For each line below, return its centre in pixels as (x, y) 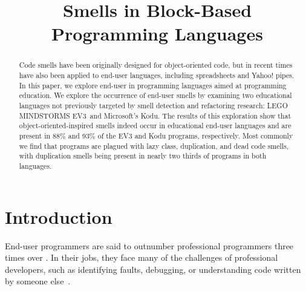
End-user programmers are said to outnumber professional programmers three (149, 245)
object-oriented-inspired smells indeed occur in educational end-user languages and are (155, 126)
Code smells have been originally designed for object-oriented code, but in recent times (156, 65)
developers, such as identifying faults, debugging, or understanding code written (153, 269)
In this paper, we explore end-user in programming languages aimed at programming (153, 85)
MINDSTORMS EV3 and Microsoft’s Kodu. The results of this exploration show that (155, 115)
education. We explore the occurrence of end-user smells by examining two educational (155, 95)
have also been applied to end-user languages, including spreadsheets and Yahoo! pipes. (157, 75)
